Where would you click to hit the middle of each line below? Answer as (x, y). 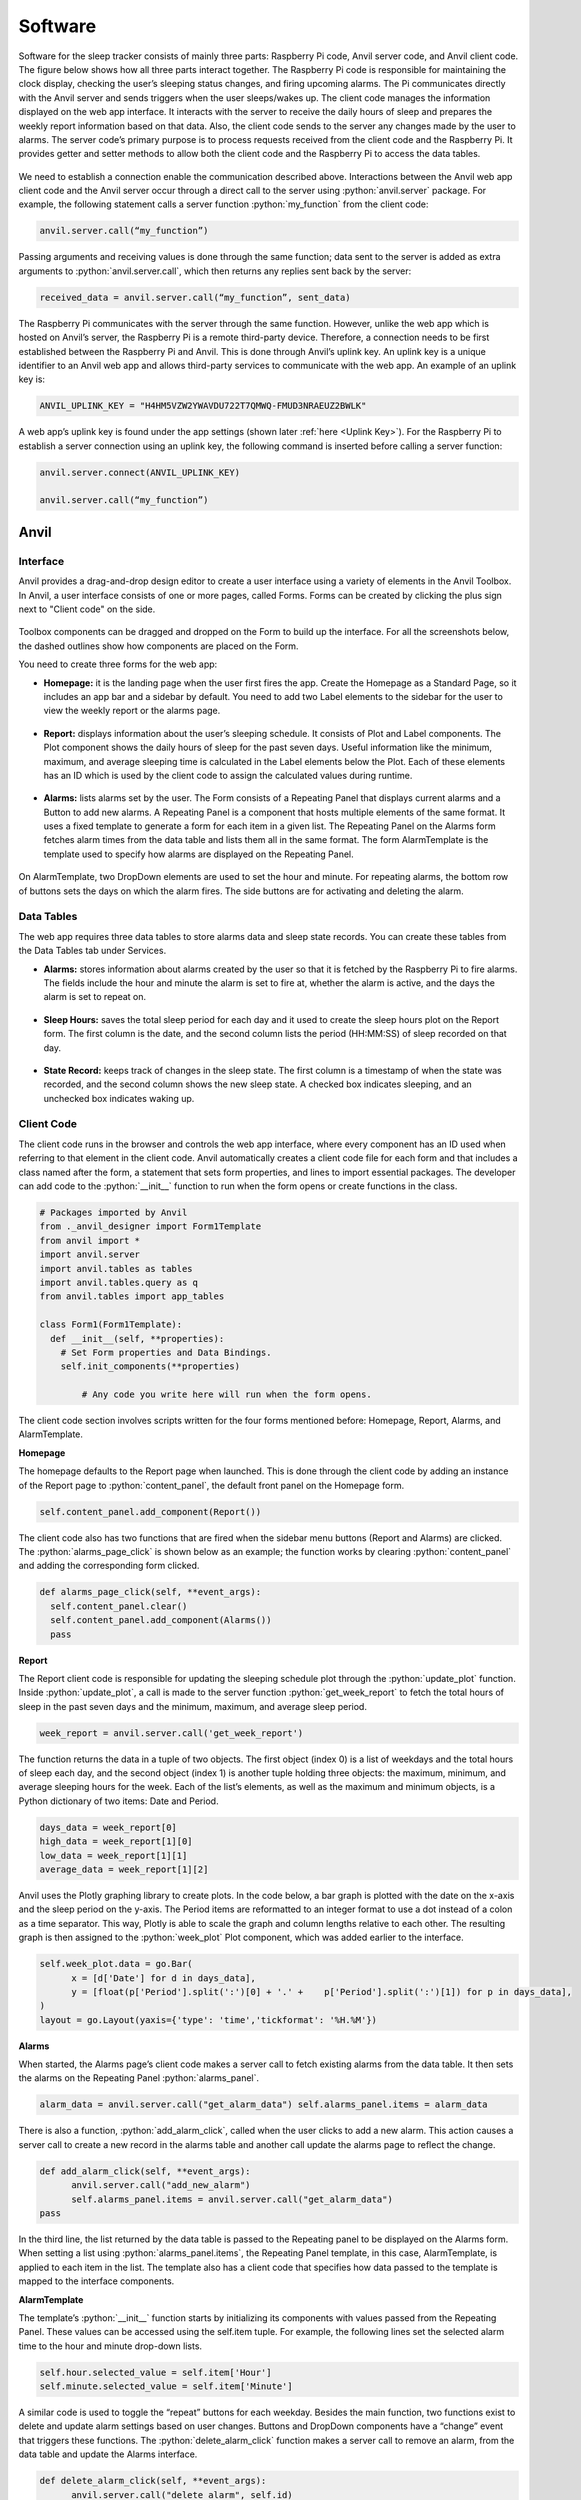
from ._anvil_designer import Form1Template (150, 1226)
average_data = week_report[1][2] (124, 1869)
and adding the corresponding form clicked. (109, 1566)
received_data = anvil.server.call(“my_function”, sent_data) (195, 297)
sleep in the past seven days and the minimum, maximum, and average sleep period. (192, 1706)
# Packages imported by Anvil (113, 1212)
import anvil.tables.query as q (119, 1282)
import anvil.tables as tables (116, 1268)
